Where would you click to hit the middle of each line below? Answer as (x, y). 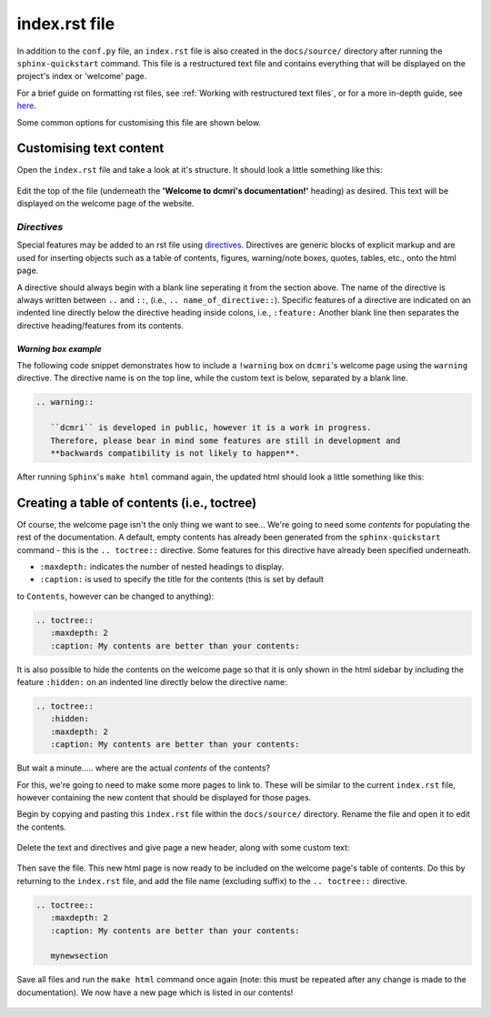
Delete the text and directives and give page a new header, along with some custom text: (183, 848)
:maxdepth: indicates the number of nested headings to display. (162, 567)
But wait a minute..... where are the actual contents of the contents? (144, 768)
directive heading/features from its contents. (100, 325)
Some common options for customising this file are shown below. (139, 122)
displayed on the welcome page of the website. (105, 204)
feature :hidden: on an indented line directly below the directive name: (152, 681)
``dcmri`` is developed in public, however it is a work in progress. (211, 428)
